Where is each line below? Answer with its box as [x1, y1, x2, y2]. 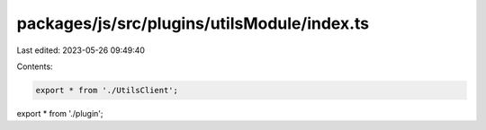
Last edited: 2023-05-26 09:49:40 [16, 45, 146, 56]
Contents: [16, 61, 53, 72]
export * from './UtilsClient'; [35, 85, 179, 95]
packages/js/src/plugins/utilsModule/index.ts [16, 13, 370, 33]
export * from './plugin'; [16, 108, 103, 118]
